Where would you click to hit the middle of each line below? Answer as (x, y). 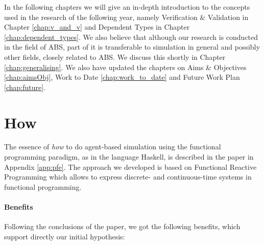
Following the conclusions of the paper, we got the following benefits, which (122, 226)
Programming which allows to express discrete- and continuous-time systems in (128, 177)
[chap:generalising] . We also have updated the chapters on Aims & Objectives (125, 67)
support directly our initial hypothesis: (65, 236)
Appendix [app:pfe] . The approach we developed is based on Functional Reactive (130, 166)
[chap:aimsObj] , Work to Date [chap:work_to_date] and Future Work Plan (122, 77)
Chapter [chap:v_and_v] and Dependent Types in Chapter (97, 27)
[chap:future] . (25, 87)
